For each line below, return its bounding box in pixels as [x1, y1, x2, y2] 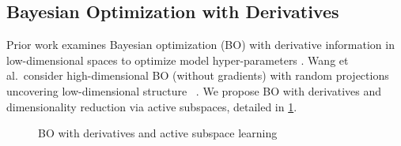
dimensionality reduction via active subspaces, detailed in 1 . [6, 98, 297, 114]
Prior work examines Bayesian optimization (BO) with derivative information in [6, 36, 395, 53]
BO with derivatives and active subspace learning [38, 125, 278, 141]
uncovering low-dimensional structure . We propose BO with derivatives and [6, 82, 381, 99]
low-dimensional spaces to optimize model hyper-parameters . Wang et [6, 51, 349, 68]
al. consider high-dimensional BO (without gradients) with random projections [6, 67, 389, 84]
